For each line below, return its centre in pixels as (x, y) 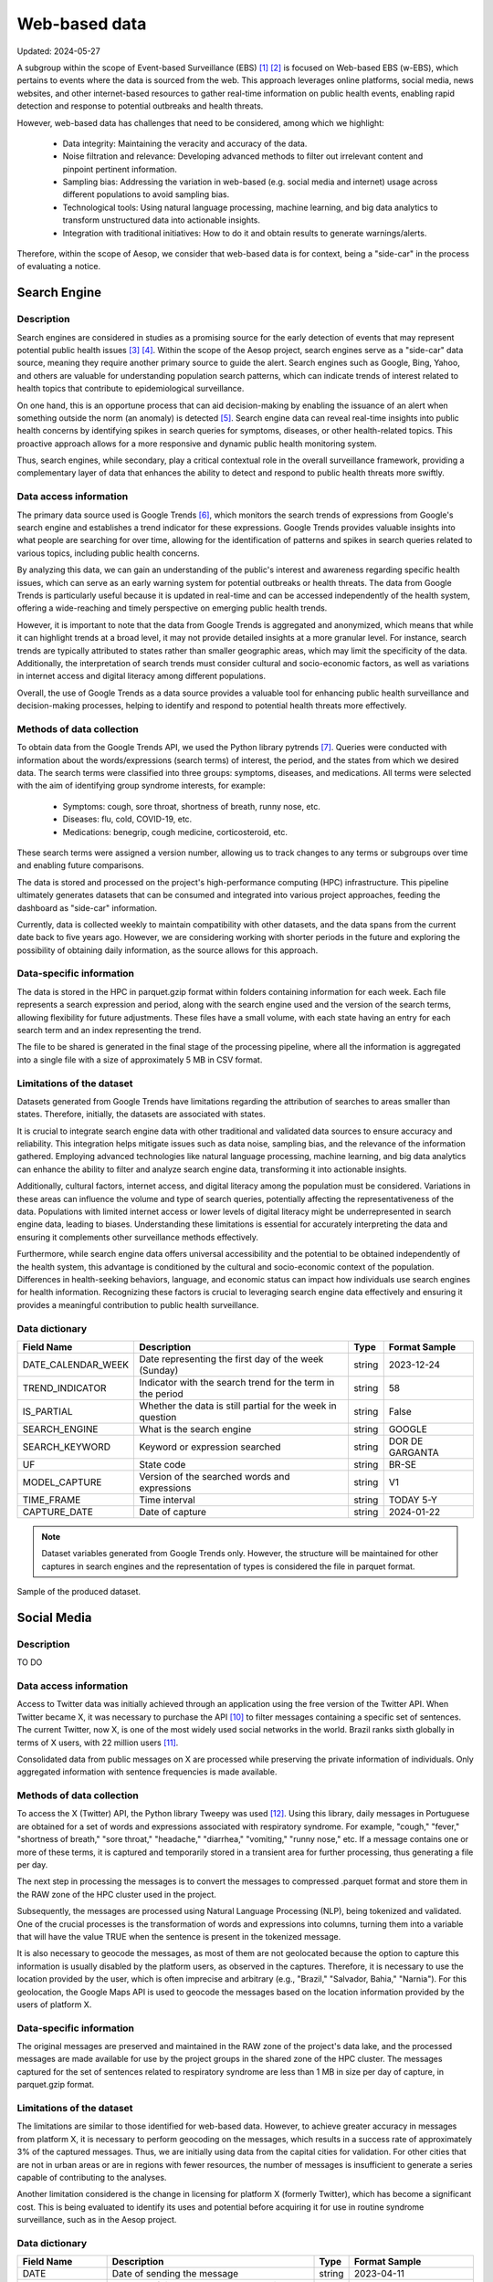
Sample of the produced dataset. (79, 1592)
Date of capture (173, 1512)
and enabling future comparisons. (81, 865)
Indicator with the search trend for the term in (237, 1382)
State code (163, 1464)
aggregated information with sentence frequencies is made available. (147, 1772)
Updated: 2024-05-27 (58, 51)
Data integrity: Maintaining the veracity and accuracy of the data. (185, 143)
